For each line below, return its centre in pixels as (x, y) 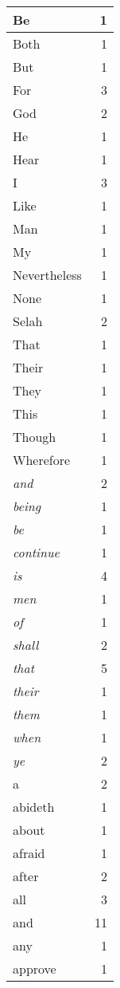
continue (36, 552)
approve (35, 968)
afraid (29, 853)
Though (35, 437)
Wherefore (42, 460)
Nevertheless (47, 275)
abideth (34, 807)
